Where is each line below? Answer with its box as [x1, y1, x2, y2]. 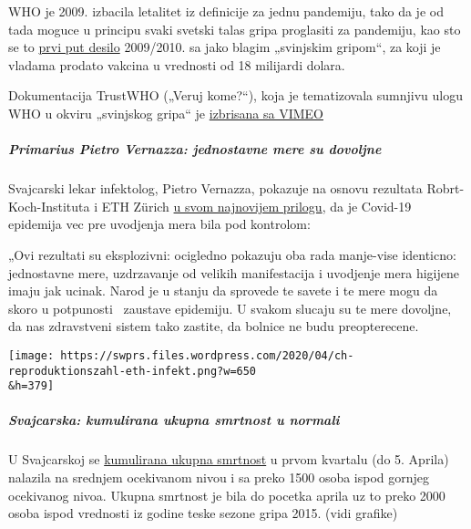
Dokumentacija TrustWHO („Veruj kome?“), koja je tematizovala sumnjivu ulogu [8, 86, 463, 105]
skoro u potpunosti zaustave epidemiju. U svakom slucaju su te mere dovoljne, [8, 298, 452, 317]
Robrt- [426, 179, 465, 198]
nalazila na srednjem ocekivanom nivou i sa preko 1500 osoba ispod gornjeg [8, 468, 430, 486]
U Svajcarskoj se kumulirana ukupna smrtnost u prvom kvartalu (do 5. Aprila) [8, 450, 449, 469]
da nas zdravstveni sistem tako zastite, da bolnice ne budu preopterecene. [8, 316, 419, 336]
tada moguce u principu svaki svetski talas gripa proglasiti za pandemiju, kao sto [8, 19, 461, 38]
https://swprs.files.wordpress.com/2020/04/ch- [60, 348, 354, 362]
